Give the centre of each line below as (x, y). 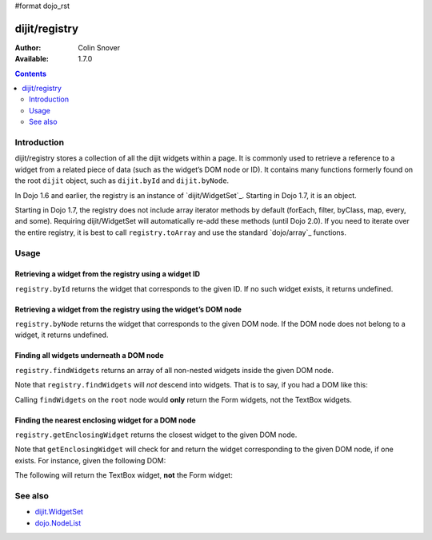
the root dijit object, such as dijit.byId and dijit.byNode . (122, 181)
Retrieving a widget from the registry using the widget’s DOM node (128, 309)
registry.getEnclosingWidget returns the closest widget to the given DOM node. (156, 435)
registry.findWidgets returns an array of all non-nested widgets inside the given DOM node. (174, 370)
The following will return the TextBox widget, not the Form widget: (124, 475)
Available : (32, 59)
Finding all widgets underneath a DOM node (89, 355)
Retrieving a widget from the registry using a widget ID (107, 274)
